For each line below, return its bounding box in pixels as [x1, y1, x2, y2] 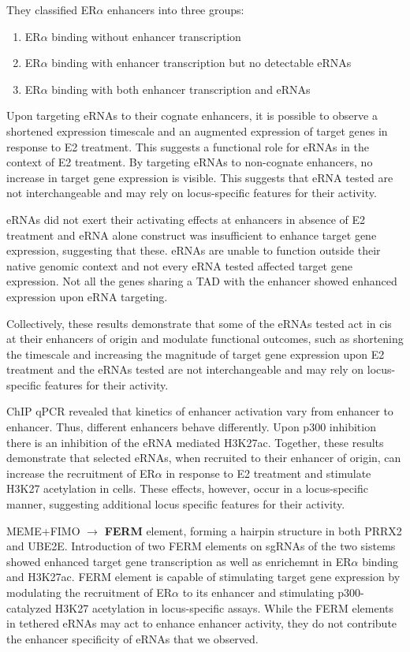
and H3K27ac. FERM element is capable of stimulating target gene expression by [6, 568, 401, 585]
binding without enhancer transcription [51, 28, 241, 44]
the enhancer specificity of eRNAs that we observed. [6, 630, 259, 646]
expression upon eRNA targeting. [6, 288, 168, 304]
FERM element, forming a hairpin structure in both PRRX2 [104, 522, 402, 538]
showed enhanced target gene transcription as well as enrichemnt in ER [6, 553, 352, 569]
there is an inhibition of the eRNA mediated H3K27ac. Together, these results [6, 434, 384, 450]
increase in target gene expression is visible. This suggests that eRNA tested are [6, 169, 393, 185]
